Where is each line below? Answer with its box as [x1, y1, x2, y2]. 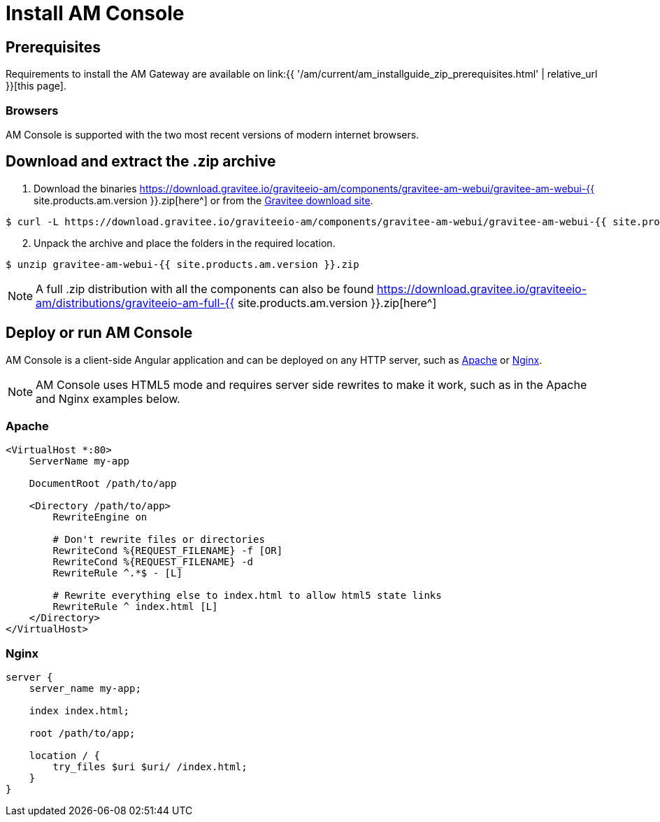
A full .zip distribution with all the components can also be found [36, 281, 374, 296]
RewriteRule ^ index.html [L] [52, 601, 218, 613]
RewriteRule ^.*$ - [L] [52, 567, 182, 579]
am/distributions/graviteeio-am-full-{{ [36, 295, 235, 310]
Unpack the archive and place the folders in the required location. [34, 236, 336, 249]
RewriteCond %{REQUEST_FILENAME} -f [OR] [52, 545, 283, 557]
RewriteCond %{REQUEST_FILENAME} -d [52, 556, 254, 568]
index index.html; [29, 705, 130, 717]
